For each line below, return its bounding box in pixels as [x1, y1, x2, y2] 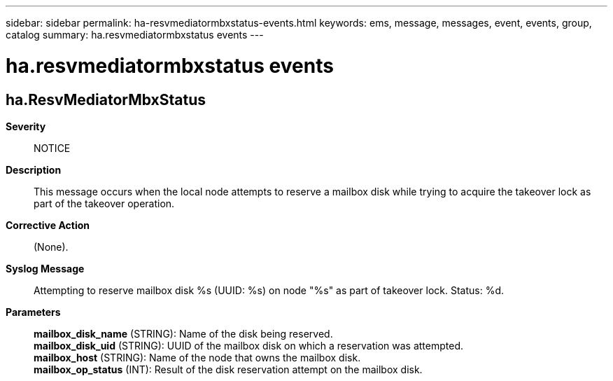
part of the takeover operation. [34, 197, 175, 209]
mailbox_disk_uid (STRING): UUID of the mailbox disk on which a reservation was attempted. [34, 339, 464, 352]
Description [6, 163, 62, 176]
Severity [6, 120, 46, 132]
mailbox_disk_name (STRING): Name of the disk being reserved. [34, 327, 333, 340]
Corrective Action [6, 219, 90, 231]
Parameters [6, 305, 61, 318]
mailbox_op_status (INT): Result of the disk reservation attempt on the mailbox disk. [34, 363, 423, 375]
